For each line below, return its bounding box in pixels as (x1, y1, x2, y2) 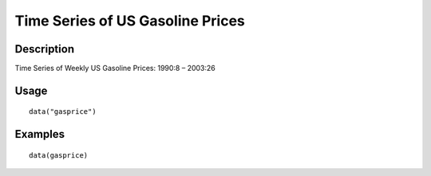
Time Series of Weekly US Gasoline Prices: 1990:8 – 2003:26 (14, 64, 215, 73)
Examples (14, 127, 65, 141)
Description (14, 42, 75, 56)
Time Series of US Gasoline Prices (14, 12, 245, 29)
